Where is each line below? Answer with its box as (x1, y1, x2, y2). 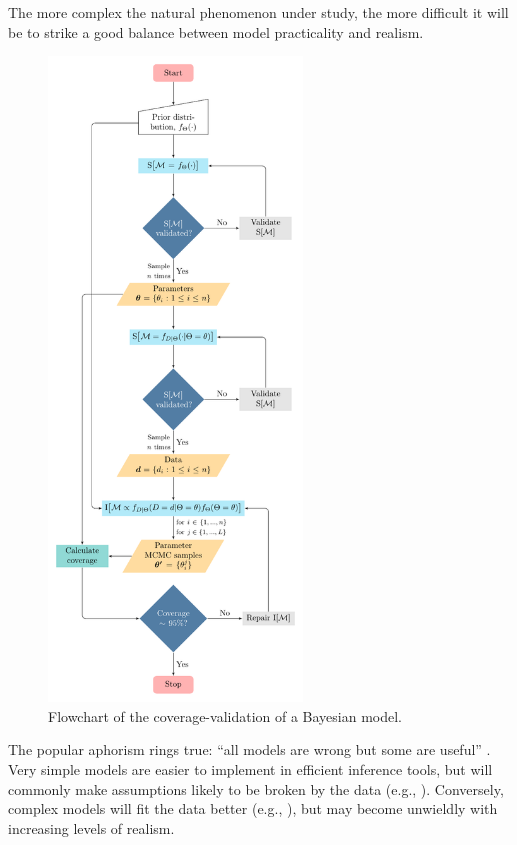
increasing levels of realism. (8, 817, 175, 838)
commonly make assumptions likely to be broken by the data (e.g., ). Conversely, (8, 778, 504, 799)
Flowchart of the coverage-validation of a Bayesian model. (48, 705, 403, 726)
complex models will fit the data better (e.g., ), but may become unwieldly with (8, 798, 498, 819)
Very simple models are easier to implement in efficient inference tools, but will (8, 758, 493, 779)
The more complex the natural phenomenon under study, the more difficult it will (8, 2, 509, 22)
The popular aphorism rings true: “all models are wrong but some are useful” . (8, 739, 491, 760)
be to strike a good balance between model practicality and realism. (8, 21, 424, 42)
